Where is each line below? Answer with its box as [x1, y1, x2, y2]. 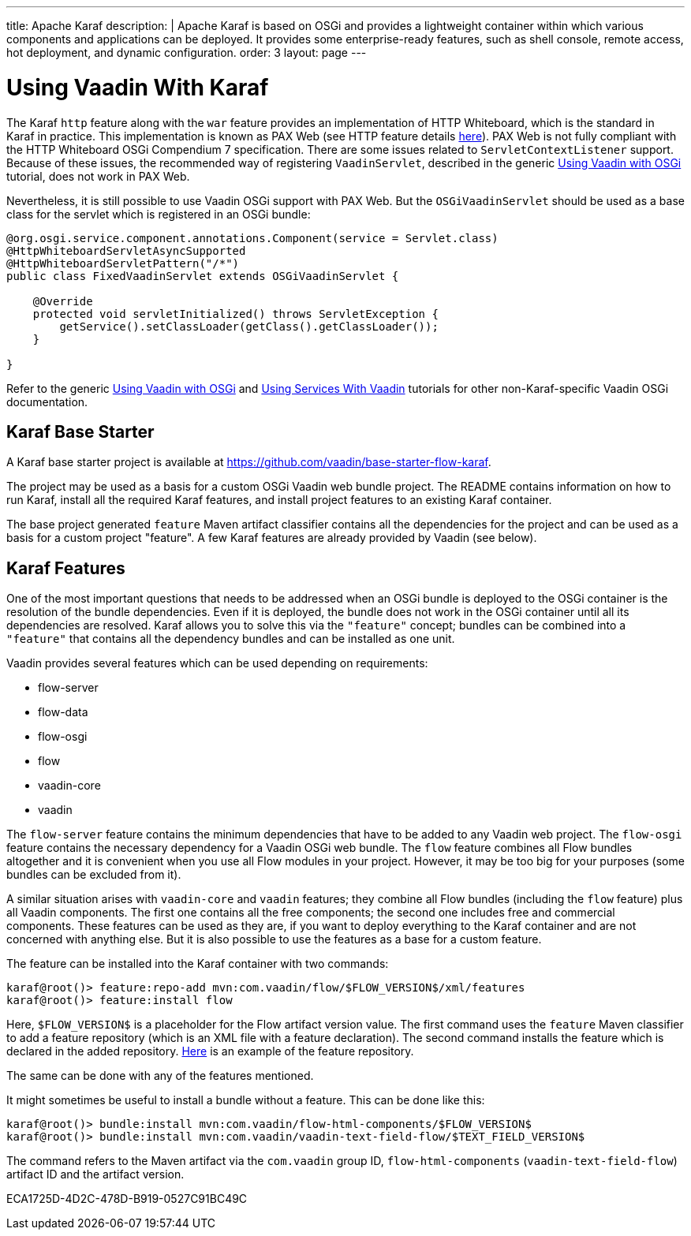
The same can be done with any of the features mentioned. [6, 1069, 314, 1083]
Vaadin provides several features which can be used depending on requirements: [6, 656, 428, 670]
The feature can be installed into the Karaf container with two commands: [6, 957, 389, 971]
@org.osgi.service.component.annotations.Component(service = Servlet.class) [6, 231, 499, 245]
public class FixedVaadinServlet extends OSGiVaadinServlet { [6, 269, 399, 282]
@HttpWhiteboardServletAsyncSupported [6, 244, 246, 257]
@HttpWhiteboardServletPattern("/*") [6, 256, 240, 270]
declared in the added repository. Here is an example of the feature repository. [6, 1044, 414, 1059]
